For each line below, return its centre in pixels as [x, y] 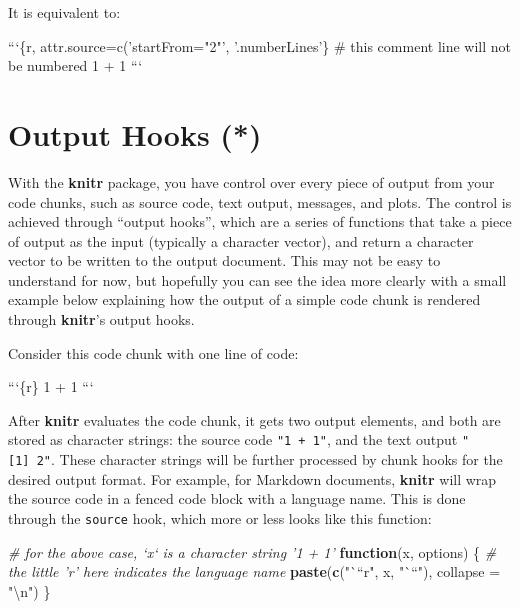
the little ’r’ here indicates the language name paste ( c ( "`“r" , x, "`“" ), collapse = [254, 571]
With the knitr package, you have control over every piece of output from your [251, 181]
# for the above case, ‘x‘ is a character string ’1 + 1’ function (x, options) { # [252, 551]
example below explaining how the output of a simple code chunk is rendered [244, 299]
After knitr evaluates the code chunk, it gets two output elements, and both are [254, 419]
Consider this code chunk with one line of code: [153, 352]
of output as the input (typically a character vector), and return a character [241, 240]
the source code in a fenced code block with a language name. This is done [237, 498]
